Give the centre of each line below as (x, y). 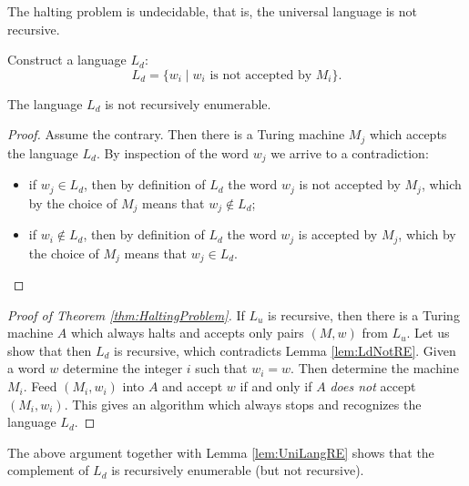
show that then (50, 350)
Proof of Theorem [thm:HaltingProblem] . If (126, 314)
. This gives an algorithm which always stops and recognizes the (243, 404)
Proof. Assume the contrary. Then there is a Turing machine (176, 134)
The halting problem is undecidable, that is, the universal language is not (212, 11)
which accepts (408, 134)
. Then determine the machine (375, 368)
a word (26, 368)
